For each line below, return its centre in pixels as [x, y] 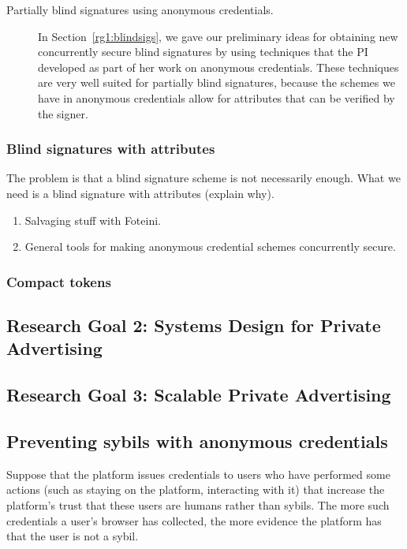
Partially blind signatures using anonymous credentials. [140, 9]
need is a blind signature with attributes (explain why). [140, 193]
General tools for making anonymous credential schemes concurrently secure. [210, 246]
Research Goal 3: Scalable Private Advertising [199, 395]
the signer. [63, 113]
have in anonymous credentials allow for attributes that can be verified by [217, 97]
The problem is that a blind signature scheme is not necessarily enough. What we [203, 178]
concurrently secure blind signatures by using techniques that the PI [203, 52]
